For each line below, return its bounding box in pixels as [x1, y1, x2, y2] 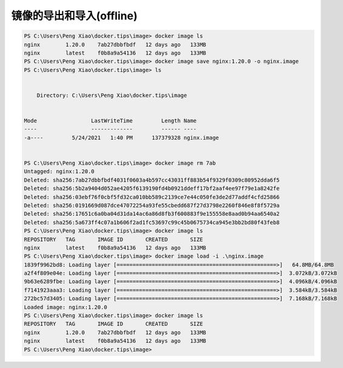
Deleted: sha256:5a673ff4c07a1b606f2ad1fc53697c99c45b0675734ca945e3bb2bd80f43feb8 [24, 218, 280, 226]
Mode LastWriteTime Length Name [24, 117, 197, 124]
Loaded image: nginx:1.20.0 [24, 303, 107, 310]
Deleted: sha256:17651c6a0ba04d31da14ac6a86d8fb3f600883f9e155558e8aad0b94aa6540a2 [24, 211, 280, 217]
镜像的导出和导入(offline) [11, 9, 138, 22]
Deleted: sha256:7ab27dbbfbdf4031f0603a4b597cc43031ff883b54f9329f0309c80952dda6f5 [24, 176, 280, 183]
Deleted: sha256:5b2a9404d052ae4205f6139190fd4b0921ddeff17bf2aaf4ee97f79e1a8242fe [24, 185, 280, 192]
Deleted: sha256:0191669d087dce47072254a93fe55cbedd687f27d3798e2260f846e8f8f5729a [24, 202, 280, 209]
